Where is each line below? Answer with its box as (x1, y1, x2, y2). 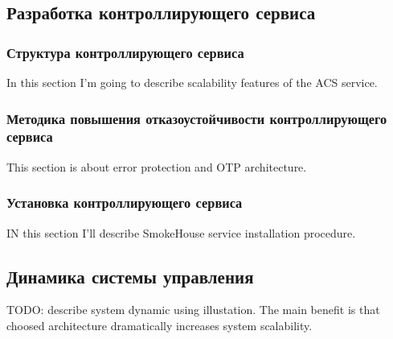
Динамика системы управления (6, 263, 254, 288)
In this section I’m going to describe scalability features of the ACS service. (6, 74, 378, 90)
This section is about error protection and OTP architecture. (6, 158, 307, 175)
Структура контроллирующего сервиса (6, 42, 244, 62)
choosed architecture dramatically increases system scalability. (6, 316, 313, 333)
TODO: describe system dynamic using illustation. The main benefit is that (6, 301, 380, 318)
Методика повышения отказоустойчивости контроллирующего (6, 108, 387, 128)
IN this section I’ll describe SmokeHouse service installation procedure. (6, 224, 356, 241)
